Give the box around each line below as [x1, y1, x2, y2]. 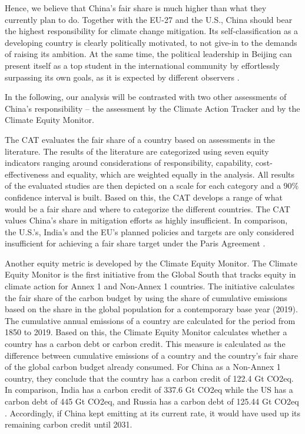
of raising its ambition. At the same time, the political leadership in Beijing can [5, 48, 292, 60]
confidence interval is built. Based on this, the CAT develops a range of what [5, 191, 283, 203]
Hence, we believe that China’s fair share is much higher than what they [5, 2, 267, 14]
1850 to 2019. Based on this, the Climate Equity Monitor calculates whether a [5, 326, 287, 338]
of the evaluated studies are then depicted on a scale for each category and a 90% [5, 179, 299, 192]
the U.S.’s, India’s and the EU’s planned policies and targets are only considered [5, 225, 294, 238]
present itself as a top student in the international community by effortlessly [5, 59, 280, 71]
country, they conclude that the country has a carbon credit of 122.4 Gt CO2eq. [5, 372, 294, 384]
